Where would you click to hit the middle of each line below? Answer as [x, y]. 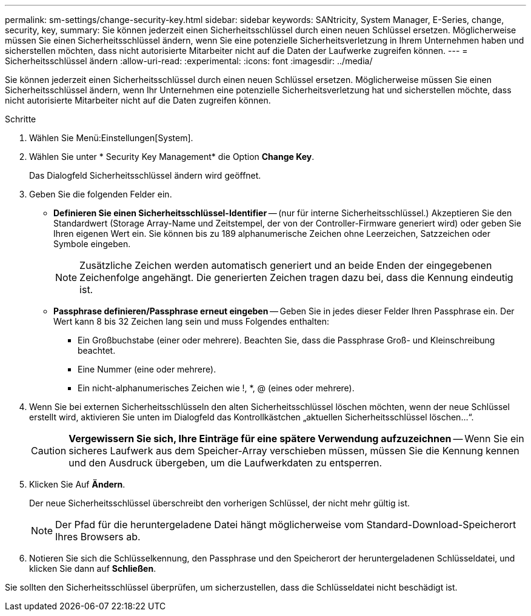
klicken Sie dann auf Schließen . [93, 568]
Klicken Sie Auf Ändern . [77, 484]
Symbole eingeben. [92, 244]
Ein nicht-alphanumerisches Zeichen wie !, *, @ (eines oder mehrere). [216, 388]
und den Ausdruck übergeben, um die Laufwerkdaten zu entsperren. [225, 463]
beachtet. [97, 350]
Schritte [21, 119]
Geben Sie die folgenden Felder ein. [101, 194]
